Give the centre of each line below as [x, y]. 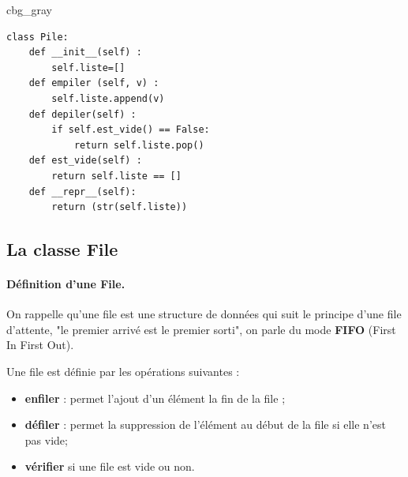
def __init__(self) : [85, 53]
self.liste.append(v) [108, 98]
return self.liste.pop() [139, 145]
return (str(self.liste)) [120, 207]
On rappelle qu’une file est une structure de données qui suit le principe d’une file [204, 314]
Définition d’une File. [66, 284]
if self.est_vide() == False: [131, 130]
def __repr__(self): [82, 192]
